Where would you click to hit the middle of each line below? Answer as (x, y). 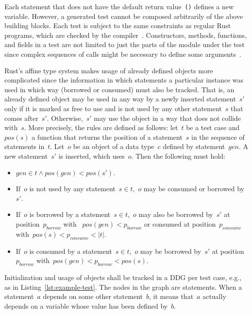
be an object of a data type (114, 146)
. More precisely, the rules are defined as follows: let (101, 127)
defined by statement (194, 146)
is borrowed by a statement (70, 214)
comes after (21, 118)
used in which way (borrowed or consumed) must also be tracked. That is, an (119, 89)
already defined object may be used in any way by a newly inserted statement (120, 99)
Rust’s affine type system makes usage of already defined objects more (109, 70)
